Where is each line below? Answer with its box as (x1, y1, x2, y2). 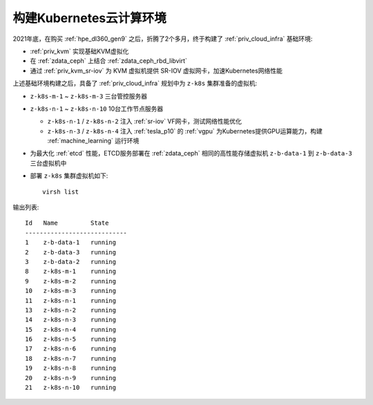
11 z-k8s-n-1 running (25, 296, 117, 304)
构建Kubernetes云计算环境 (12, 10, 167, 26)
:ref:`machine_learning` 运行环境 (47, 137, 140, 145)
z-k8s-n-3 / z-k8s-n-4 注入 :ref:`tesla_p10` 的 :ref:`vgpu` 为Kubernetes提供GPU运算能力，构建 (47, 126, 323, 135)
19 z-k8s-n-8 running (25, 364, 117, 373)
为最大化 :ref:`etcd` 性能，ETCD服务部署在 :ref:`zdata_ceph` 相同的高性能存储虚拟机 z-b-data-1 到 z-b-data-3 (30, 149, 352, 158)
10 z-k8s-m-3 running (25, 287, 117, 295)
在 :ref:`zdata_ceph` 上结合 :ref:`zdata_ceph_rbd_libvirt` (30, 57, 188, 65)
